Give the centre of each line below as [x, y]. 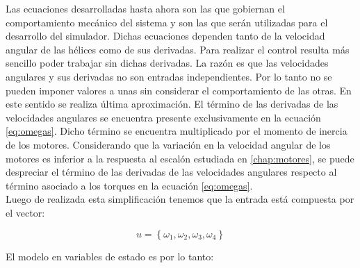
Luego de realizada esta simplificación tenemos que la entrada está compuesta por [180, 199]
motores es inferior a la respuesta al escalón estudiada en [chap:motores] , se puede [180, 158]
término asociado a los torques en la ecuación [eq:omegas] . [129, 185]
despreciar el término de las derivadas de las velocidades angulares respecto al [171, 172]
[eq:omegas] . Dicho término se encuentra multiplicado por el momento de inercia [177, 131]
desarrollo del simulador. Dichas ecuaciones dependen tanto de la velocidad [165, 36]
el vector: [25, 212]
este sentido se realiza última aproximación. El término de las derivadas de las [172, 104]
